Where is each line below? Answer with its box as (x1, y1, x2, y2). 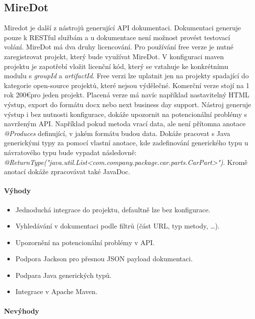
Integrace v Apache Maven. (15, 286, 98, 296)
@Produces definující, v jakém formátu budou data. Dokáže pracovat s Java (4, 128, 230, 138)
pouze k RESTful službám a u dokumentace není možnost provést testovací (4, 32, 230, 42)
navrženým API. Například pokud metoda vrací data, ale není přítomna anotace (4, 118, 246, 129)
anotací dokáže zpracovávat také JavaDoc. (4, 166, 130, 177)
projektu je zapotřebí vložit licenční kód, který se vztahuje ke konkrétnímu (4, 61, 229, 71)
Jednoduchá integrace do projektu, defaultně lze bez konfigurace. (15, 204, 210, 214)
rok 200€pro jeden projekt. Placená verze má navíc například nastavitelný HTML (4, 90, 250, 100)
